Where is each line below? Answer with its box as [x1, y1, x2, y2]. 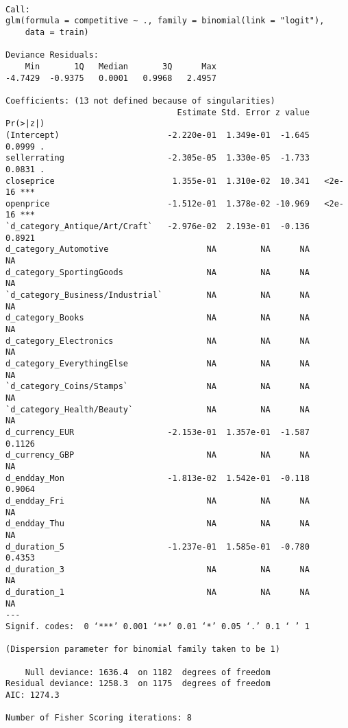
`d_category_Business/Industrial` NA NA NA [5, 290, 310, 301]
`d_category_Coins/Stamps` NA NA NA [5, 381, 310, 392]
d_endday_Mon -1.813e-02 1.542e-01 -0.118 [5, 473, 310, 483]
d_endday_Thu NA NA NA [5, 519, 310, 529]
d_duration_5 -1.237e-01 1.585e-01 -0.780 [5, 541, 310, 552]
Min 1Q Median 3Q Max [25, 61, 216, 71]
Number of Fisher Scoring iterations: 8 [5, 713, 192, 723]
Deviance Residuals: [5, 50, 99, 60]
